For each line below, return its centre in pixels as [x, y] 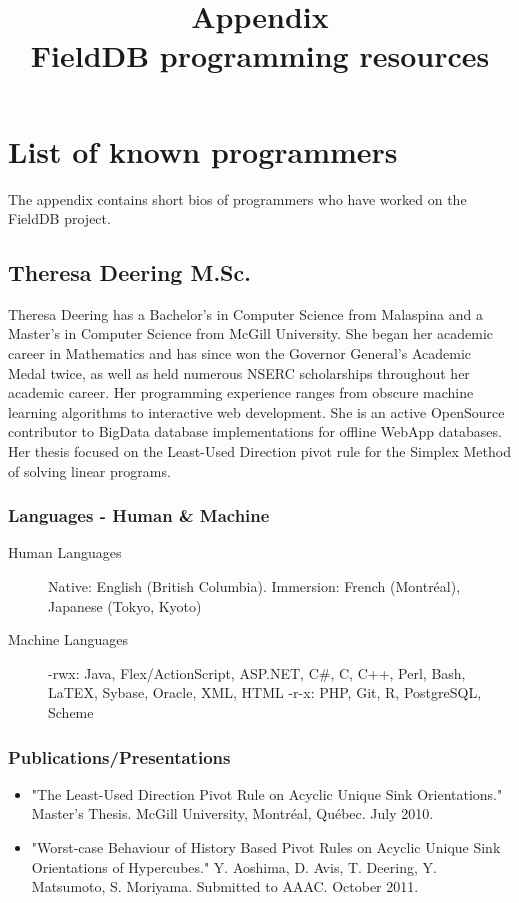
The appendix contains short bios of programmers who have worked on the [237, 198]
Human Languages [65, 552]
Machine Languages [68, 639]
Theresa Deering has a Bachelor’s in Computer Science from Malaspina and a [245, 313]
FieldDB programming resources [260, 55]
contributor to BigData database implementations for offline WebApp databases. [255, 431]
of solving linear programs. [89, 470]
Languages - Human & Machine [139, 515]
